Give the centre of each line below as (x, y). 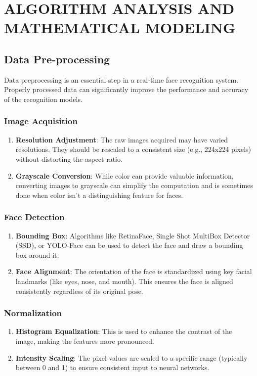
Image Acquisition (41, 121)
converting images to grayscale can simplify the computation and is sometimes (134, 185)
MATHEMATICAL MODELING (120, 27)
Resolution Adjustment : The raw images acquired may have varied (122, 139)
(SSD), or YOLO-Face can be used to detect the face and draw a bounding (129, 245)
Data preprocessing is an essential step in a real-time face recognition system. (121, 79)
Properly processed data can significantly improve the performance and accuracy (126, 89)
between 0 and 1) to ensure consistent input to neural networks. (112, 367)
